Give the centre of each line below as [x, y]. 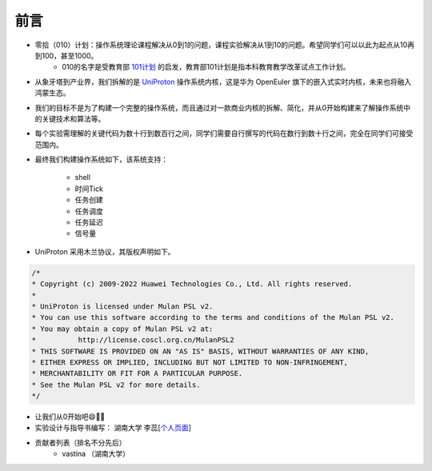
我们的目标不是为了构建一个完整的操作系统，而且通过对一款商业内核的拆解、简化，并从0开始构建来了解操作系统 [219, 107]
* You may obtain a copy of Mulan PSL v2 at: [122, 329]
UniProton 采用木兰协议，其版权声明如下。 [105, 251]
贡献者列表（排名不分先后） [80, 442]
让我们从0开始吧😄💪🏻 [70, 417]
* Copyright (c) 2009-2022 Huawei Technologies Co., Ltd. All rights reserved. [192, 284]
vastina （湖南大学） [96, 454]
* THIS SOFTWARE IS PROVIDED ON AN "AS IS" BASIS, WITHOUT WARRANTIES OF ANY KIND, [200, 351]
